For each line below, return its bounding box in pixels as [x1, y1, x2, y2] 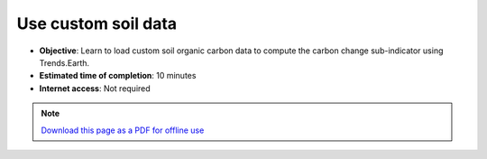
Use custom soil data [16, 14, 178, 33]
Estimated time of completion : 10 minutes [39, 70, 197, 81]
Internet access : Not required [39, 82, 151, 94]
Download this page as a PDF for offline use [41, 125, 205, 136]
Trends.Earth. [39, 57, 90, 68]
